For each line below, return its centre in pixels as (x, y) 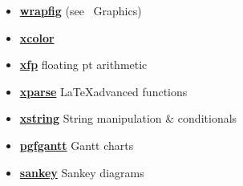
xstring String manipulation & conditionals (128, 118)
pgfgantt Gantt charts (77, 145)
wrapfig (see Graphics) (81, 10)
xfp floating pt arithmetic (83, 65)
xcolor (37, 37)
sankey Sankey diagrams (82, 172)
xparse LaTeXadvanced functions (103, 91)
